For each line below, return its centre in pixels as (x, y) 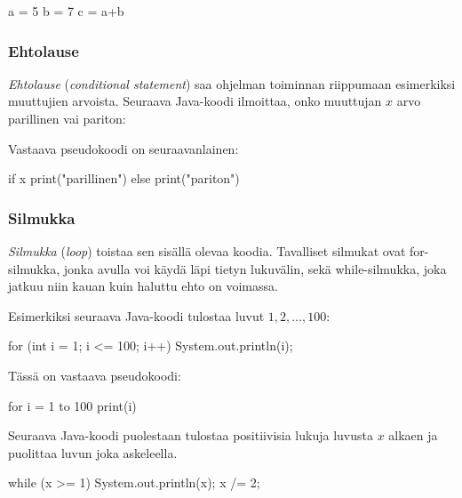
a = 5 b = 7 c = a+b (66, 11)
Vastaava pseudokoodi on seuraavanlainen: (123, 148)
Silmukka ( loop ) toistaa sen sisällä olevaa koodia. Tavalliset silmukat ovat (207, 251)
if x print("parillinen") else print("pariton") (124, 178)
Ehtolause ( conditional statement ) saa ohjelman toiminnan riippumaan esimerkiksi (232, 83)
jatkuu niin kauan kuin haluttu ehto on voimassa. (143, 286)
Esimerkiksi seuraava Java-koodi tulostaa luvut (136, 315)
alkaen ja (413, 435)
